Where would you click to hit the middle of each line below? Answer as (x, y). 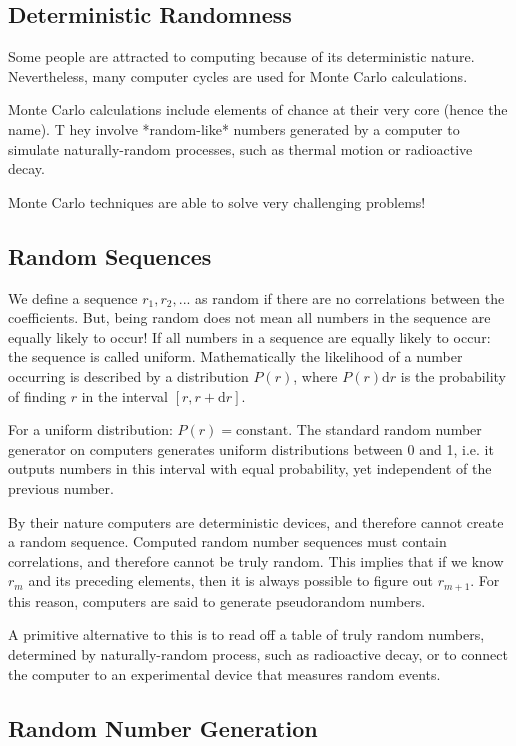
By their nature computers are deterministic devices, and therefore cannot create (256, 521)
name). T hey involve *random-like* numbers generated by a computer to (234, 128)
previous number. (61, 487)
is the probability (453, 375)
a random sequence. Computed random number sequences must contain (227, 541)
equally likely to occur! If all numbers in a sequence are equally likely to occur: (249, 336)
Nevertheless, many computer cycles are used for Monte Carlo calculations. (238, 75)
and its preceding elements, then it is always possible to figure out (230, 580)
